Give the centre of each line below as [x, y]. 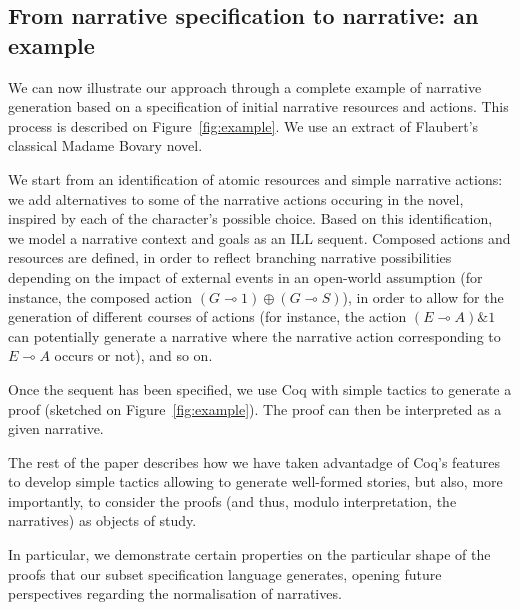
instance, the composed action [100, 296]
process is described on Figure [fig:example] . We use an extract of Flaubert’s [243, 125]
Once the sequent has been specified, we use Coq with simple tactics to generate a [260, 388]
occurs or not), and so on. [133, 355]
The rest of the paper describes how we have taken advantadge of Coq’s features [254, 461]
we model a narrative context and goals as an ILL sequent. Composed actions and [259, 237]
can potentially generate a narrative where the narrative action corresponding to [254, 335]
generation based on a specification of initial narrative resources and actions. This [258, 106]
